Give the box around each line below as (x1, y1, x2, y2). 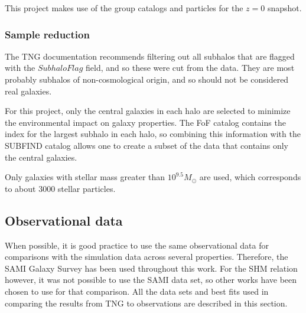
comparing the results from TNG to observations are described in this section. (5, 296, 288, 309)
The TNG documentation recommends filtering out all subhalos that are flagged (5, 50, 295, 62)
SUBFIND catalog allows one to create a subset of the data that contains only (5, 139, 289, 151)
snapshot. (267, 2, 302, 14)
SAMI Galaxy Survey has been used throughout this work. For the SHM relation (5, 262, 298, 274)
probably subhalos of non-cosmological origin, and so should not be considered (5, 73, 289, 85)
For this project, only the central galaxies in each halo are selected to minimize (5, 105, 291, 117)
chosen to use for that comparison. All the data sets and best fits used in (5, 285, 269, 297)
